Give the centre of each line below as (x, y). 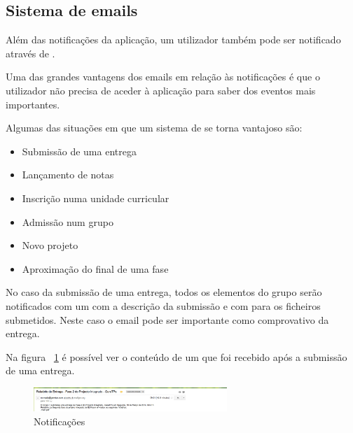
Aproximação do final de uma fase (95, 268)
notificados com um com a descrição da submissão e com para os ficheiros (163, 305)
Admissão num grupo (68, 221)
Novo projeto (50, 245)
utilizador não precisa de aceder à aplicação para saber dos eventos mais (161, 90)
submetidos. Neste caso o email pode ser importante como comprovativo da (167, 319)
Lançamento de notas (68, 175)
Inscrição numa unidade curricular (96, 198)
